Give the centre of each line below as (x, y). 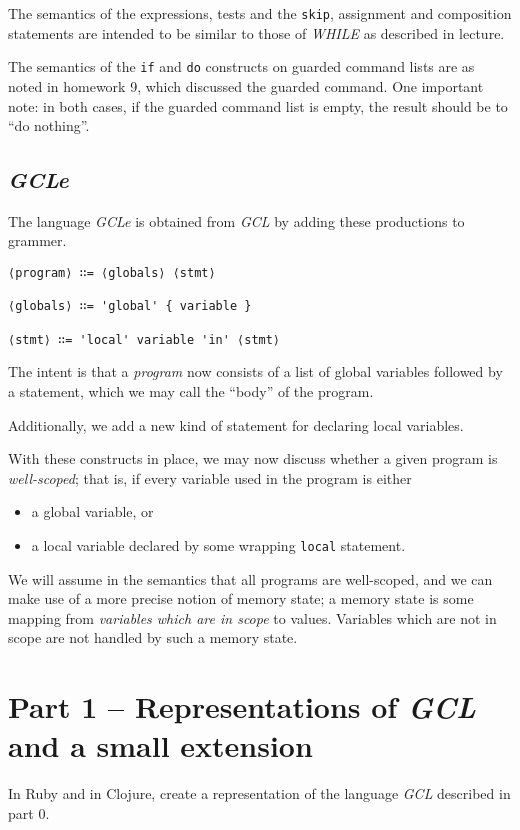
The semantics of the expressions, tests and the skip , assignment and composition (260, 13)
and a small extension (160, 745)
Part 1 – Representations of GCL (242, 707)
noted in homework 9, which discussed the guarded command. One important (246, 85)
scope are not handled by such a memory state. (153, 637)
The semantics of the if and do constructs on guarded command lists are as (241, 66)
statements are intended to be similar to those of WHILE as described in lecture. (256, 32)
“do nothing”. (49, 125)
